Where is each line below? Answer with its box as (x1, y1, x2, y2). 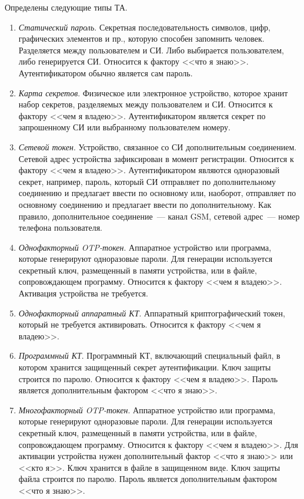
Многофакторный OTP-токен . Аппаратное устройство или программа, (18, 403, 276, 416)
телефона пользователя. (18, 221, 102, 234)
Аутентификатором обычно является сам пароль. (18, 66, 193, 79)
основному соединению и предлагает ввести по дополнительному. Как (18, 198, 272, 210)
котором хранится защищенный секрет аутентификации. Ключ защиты (18, 361, 271, 373)
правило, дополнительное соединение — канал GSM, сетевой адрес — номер (18, 210, 300, 222)
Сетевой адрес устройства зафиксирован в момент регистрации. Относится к (18, 152, 294, 164)
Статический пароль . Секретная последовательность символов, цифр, (18, 21, 270, 33)
